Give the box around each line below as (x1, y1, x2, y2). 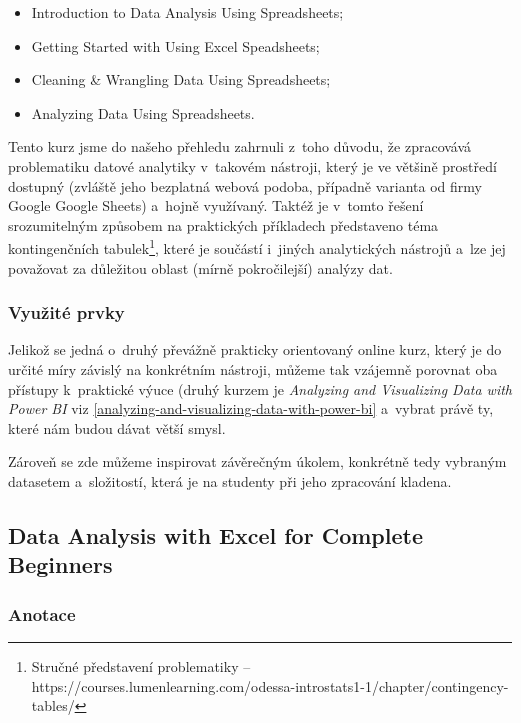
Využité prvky (8, 300, 125, 325)
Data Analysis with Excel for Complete (8, 519, 423, 550)
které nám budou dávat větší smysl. (8, 417, 226, 438)
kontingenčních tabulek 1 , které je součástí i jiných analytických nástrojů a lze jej (8, 235, 506, 258)
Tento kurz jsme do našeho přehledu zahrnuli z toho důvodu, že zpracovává (8, 136, 472, 157)
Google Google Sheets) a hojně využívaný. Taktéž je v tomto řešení (8, 195, 424, 216)
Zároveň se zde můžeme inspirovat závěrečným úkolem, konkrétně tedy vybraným (8, 451, 507, 472)
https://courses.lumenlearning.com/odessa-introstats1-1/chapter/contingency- (31, 675, 509, 696)
